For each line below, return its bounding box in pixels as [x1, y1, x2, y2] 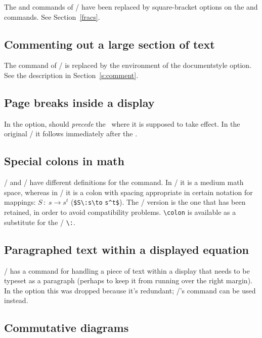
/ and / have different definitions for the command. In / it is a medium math [4, 177, 244, 187]
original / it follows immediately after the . [4, 128, 138, 139]
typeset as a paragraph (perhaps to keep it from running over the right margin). [4, 275, 252, 286]
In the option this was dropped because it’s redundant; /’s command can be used [4, 285, 256, 295]
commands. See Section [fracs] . [4, 11, 100, 22]
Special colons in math [4, 153, 124, 169]
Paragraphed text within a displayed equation [4, 241, 249, 257]
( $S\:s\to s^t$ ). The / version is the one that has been [70, 197, 246, 207]
